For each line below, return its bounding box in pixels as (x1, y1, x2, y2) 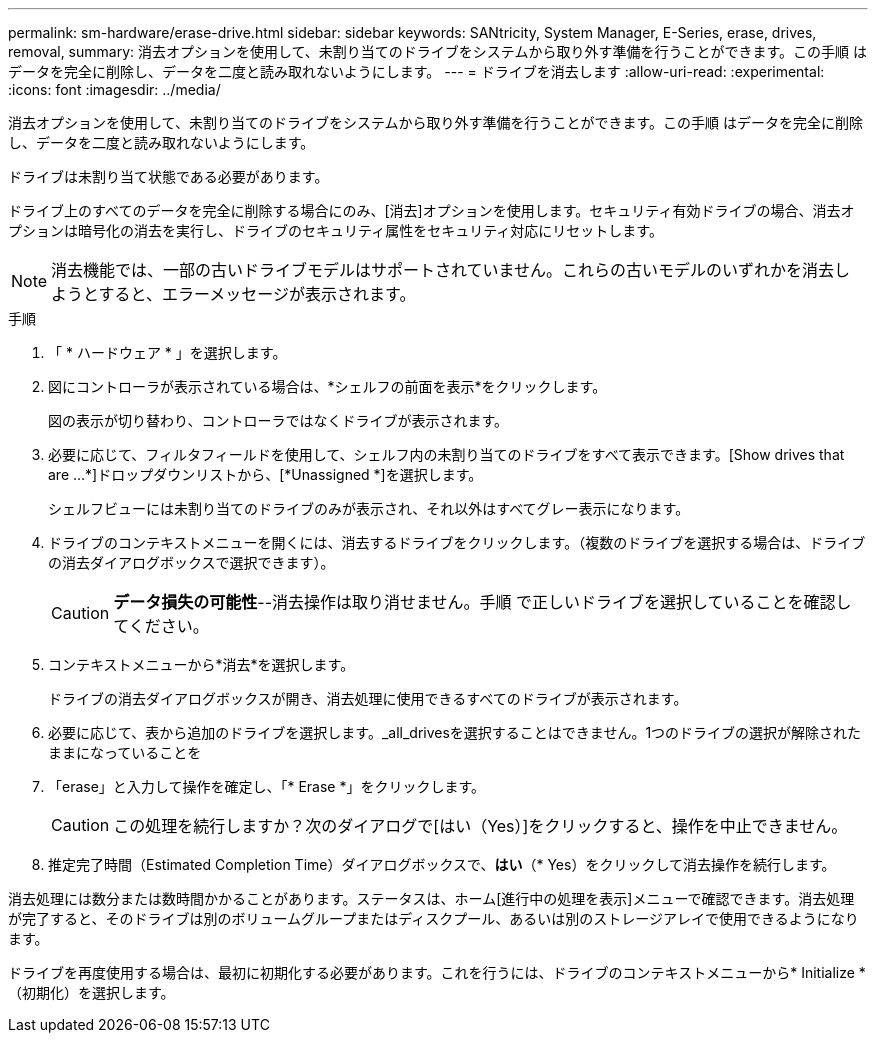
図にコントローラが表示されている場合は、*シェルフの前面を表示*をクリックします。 (48, 378, 607, 395)
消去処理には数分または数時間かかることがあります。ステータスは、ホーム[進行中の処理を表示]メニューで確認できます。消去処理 (8, 890, 855, 907)
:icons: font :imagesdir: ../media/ (8, 81, 221, 98)
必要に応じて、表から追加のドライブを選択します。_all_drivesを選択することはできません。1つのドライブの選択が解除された (48, 724, 862, 741)
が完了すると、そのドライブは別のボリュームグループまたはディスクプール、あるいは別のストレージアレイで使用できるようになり (8, 910, 859, 927)
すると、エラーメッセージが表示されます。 (98, 284, 416, 304)
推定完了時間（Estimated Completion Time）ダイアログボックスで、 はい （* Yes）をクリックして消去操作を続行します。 (48, 856, 836, 873)
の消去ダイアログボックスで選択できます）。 (48, 554, 335, 571)
